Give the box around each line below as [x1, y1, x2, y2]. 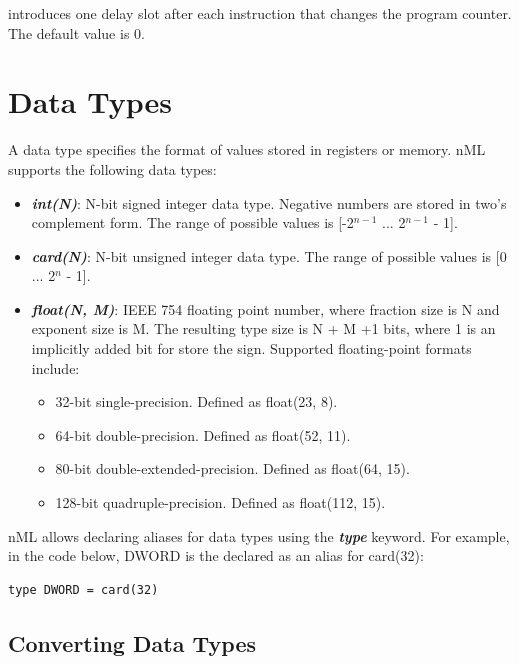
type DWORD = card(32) [8, 582, 159, 597]
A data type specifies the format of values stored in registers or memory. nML [8, 139, 486, 160]
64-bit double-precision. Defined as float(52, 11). [55, 424, 351, 445]
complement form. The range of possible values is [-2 [31, 212, 354, 233]
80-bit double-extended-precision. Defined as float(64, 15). [55, 458, 410, 479]
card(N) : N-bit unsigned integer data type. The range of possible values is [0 [31, 245, 507, 266]
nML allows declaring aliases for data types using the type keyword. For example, [8, 525, 510, 546]
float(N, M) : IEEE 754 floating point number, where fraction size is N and [31, 298, 500, 319]
